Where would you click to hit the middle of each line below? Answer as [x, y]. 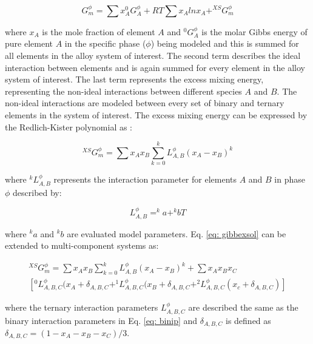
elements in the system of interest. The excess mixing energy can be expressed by [156, 114]
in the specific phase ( [105, 43]
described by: [37, 192]
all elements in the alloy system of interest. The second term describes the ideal [153, 55]
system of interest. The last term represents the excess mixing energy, [134, 79]
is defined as [248, 320]
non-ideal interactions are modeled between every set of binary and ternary [145, 103]
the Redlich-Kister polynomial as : [69, 126]
